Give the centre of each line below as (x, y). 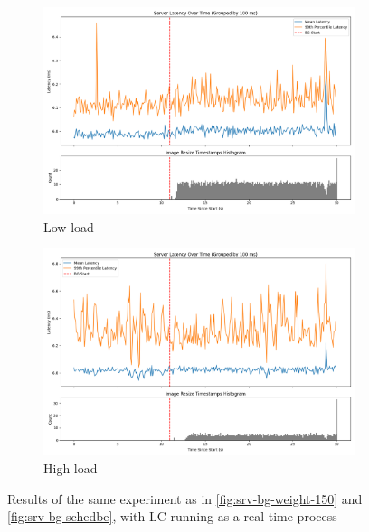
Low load (69, 226)
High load (71, 468)
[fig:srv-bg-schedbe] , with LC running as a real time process (172, 516)
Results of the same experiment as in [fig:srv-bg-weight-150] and (185, 498)
